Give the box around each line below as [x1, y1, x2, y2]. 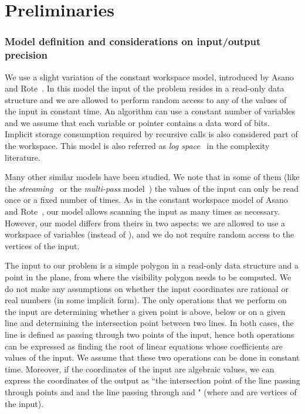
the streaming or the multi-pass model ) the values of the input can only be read [5, 182, 299, 194]
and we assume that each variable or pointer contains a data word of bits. [5, 116, 270, 128]
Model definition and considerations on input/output [5, 34, 261, 49]
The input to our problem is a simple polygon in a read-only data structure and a [5, 259, 299, 272]
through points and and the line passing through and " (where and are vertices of [5, 385, 297, 398]
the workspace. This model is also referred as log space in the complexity [5, 140, 270, 152]
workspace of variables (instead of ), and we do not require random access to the [5, 228, 294, 240]
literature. [5, 151, 40, 163]
